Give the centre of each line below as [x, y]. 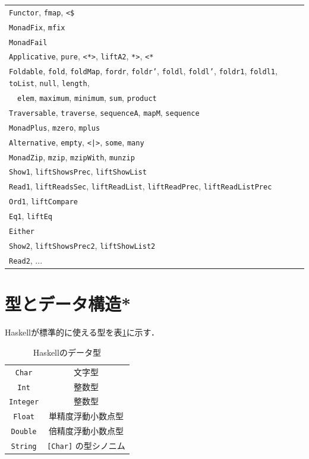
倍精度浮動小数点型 [86, 431]
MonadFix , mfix [37, 26]
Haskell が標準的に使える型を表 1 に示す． [82, 332]
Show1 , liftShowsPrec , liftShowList [78, 171]
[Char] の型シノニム [86, 446]
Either [22, 232]
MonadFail [28, 42]
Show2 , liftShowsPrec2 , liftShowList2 [82, 245]
